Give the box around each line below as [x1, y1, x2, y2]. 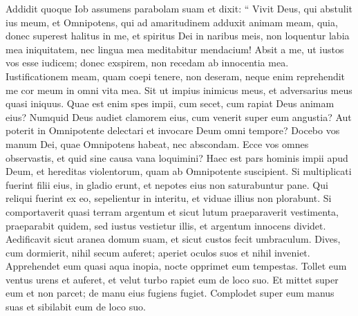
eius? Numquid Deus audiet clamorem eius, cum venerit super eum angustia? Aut [6, 109, 352, 124]
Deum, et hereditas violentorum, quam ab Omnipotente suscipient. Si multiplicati [6, 164, 352, 178]
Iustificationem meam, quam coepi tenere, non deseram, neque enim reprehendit [6, 68, 346, 83]
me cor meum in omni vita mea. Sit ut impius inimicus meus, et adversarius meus [6, 82, 352, 97]
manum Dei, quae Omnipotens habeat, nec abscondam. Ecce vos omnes [6, 136, 309, 151]
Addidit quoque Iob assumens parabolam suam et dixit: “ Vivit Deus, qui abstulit [6, 1, 353, 15]
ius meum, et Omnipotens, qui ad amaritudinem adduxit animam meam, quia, [6, 15, 338, 29]
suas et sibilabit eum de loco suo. [6, 299, 146, 314]
